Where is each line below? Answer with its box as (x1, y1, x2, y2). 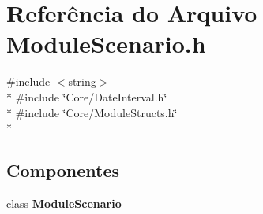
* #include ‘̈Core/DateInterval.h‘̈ (6, 88, 167, 105)
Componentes (6, 158, 120, 183)
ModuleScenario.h (6, 28, 206, 60)
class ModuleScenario (6, 194, 122, 211)
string (68, 73, 96, 90)
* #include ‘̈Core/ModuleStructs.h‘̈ (6, 104, 178, 120)
